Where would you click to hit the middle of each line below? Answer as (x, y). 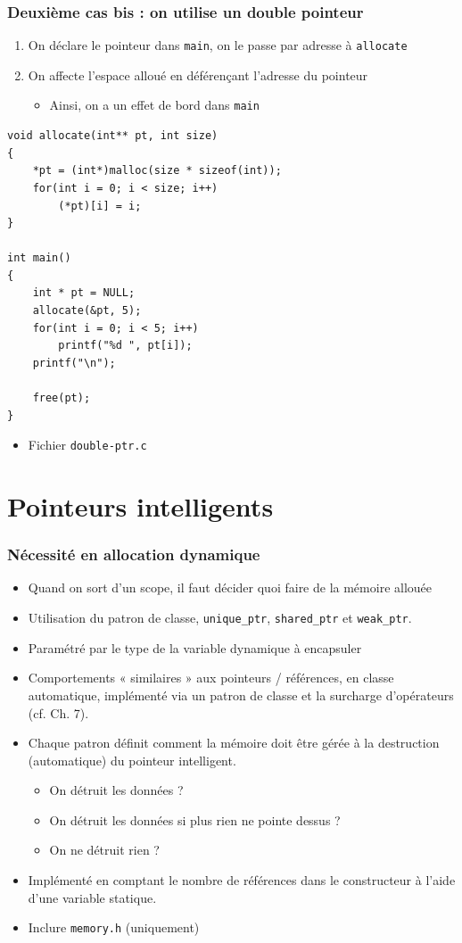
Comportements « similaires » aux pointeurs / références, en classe (211, 678)
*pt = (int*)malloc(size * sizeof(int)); (157, 171)
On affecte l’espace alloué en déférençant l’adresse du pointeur (198, 74)
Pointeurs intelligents (140, 506)
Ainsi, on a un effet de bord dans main (154, 105)
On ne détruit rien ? (104, 850)
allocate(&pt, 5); (87, 311)
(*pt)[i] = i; (100, 206)
